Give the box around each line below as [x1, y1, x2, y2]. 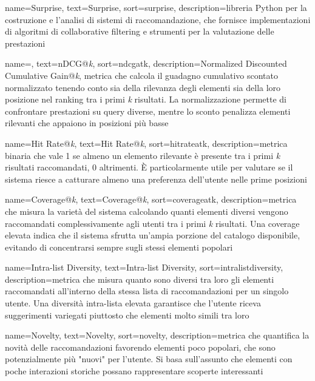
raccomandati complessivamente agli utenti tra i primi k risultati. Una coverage [5, 217, 300, 229]
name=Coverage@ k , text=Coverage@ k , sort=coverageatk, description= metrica [5, 193, 297, 206]
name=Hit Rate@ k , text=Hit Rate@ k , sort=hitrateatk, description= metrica [5, 137, 288, 149]
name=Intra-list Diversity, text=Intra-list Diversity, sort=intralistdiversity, [5, 261, 283, 274]
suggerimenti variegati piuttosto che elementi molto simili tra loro [5, 308, 249, 321]
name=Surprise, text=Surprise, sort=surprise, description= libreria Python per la [5, 1, 307, 13]
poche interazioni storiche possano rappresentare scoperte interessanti [5, 365, 263, 377]
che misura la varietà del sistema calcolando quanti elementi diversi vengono [5, 204, 288, 217]
